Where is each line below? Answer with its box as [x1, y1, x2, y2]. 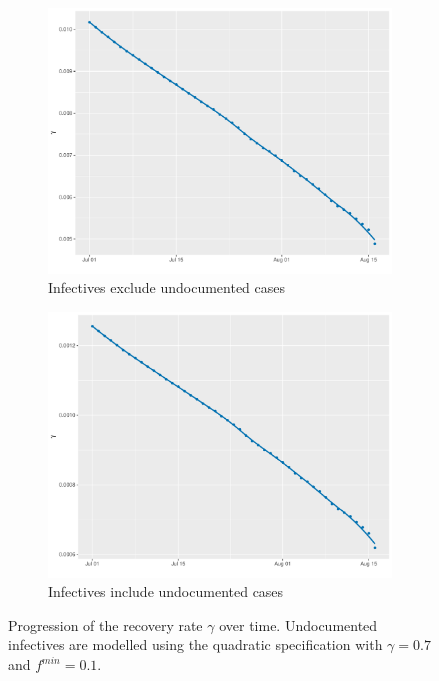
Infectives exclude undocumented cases [48, 277, 286, 298]
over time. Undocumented [219, 614, 378, 635]
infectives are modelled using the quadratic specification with [8, 634, 383, 655]
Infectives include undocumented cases [48, 581, 284, 602]
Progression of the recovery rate [8, 614, 203, 635]
